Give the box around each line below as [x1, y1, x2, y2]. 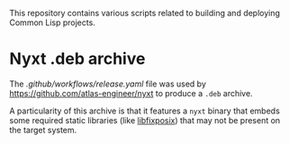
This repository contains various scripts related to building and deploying [9, 8, 281, 18]
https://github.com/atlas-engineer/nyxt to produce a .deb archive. [9, 87, 254, 98]
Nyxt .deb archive [9, 49, 146, 69]
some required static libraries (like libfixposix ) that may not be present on [9, 114, 281, 125]
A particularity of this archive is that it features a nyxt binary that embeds [9, 105, 281, 116]
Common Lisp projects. [9, 17, 96, 28]
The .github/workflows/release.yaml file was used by [9, 78, 207, 89]
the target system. [9, 124, 77, 135]
